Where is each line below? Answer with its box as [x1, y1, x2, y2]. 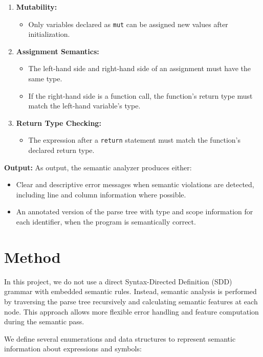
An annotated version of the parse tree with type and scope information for [16, 206, 253, 217]
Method [4, 246, 61, 267]
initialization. [28, 29, 70, 39]
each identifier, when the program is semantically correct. [16, 216, 196, 227]
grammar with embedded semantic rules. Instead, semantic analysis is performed [4, 286, 257, 297]
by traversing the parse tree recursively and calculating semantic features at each [4, 296, 258, 306]
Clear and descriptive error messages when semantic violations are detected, [16, 179, 254, 190]
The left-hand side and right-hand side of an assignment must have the [28, 63, 251, 74]
